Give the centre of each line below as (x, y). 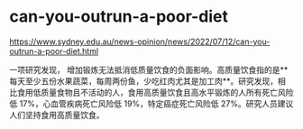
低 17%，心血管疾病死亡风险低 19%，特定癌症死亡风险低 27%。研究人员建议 (151, 103)
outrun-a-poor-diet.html (54, 51)
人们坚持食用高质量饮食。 (57, 115)
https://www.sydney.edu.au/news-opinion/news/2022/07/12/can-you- (140, 41)
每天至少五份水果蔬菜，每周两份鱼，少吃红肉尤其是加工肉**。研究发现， (144, 81)
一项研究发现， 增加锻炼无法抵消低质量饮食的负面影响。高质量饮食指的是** (149, 69)
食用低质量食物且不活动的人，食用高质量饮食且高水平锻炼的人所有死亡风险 (155, 92)
